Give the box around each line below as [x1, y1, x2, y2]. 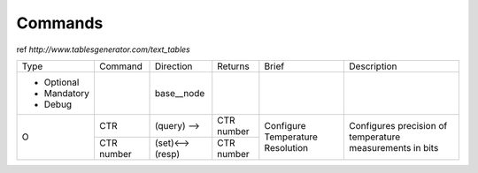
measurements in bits [349, 142, 439, 154]
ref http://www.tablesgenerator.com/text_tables [16, 44, 190, 55]
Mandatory [43, 86, 90, 99]
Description [349, 60, 397, 72]
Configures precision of [349, 120, 448, 132]
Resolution [264, 142, 309, 154]
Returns [217, 60, 250, 72]
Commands [16, 13, 104, 33]
